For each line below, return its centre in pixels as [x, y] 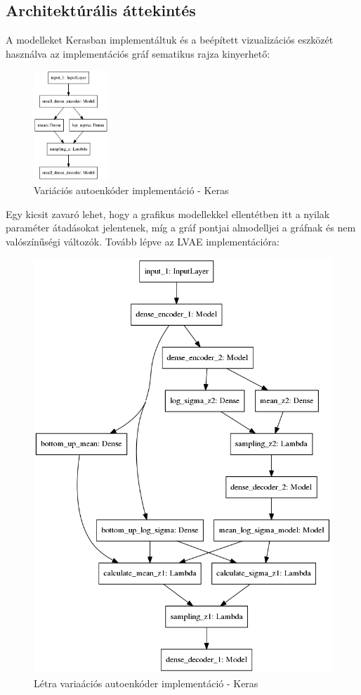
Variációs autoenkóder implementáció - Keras [131, 190]
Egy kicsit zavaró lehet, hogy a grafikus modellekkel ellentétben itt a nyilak [168, 213]
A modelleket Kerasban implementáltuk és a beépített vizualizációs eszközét [170, 40]
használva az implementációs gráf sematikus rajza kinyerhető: [138, 53]
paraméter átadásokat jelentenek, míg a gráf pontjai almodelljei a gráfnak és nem [181, 228]
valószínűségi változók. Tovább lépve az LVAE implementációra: [143, 241]
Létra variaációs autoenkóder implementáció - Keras [146, 683]
